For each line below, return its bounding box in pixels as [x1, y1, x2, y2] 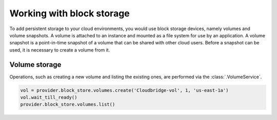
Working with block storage [9, 8, 130, 19]
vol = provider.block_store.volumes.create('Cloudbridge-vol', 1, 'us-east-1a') [20, 87, 229, 93]
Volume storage [9, 60, 62, 69]
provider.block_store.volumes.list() [20, 102, 115, 107]
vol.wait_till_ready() [20, 94, 77, 100]
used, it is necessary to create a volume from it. [9, 46, 110, 53]
